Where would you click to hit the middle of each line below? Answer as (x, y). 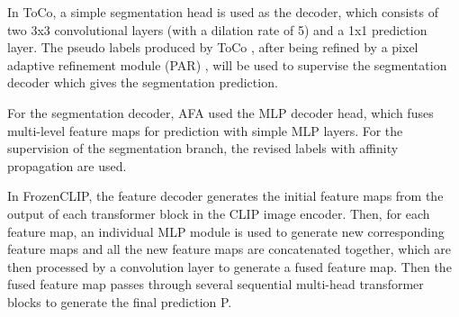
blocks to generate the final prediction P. (120, 301)
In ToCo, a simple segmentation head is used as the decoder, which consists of (223, 12)
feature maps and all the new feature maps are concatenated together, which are (229, 249)
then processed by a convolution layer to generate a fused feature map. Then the (229, 266)
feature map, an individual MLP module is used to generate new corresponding (226, 231)
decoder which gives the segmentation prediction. (143, 82)
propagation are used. (67, 165)
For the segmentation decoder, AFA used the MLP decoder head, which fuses (220, 112)
